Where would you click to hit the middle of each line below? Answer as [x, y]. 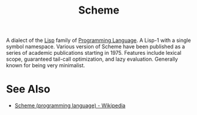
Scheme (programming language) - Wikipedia [70, 106]
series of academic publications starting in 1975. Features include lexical [94, 53]
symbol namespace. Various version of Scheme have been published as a [96, 47]
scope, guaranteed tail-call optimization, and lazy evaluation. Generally [92, 59]
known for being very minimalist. [46, 65]
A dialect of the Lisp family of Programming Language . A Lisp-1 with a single [98, 40]
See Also [28, 89]
